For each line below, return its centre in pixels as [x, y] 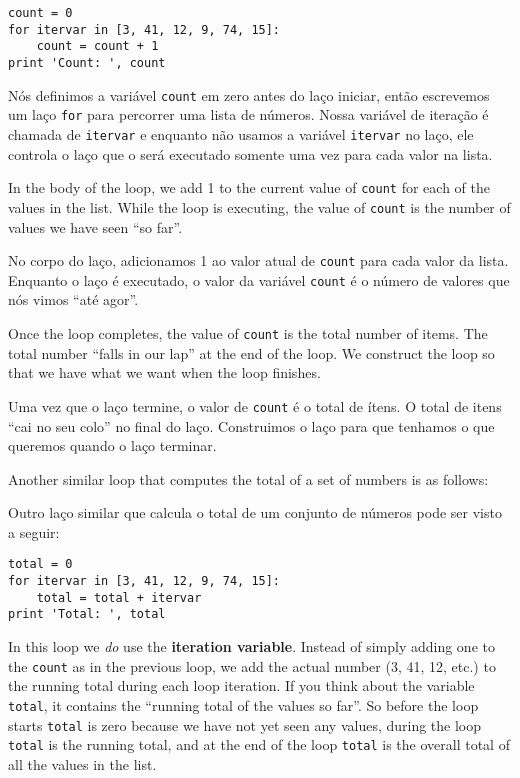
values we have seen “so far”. [95, 226]
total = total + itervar [119, 597]
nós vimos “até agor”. [73, 299]
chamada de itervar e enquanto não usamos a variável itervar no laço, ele [241, 133]
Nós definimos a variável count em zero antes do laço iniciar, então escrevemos [249, 94]
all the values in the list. [82, 763]
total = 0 [40, 564]
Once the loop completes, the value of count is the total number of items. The [248, 333]
